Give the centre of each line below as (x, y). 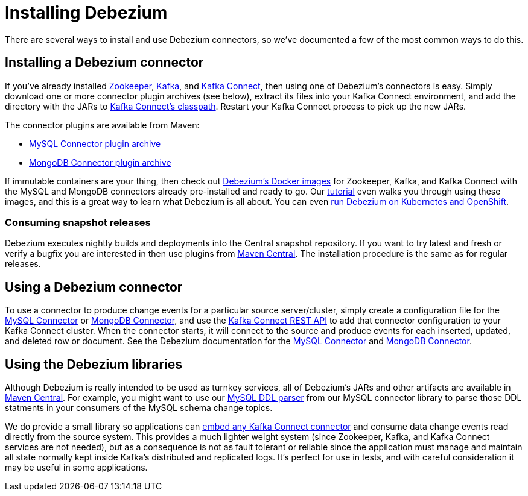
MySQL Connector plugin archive (95, 143)
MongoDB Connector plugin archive (100, 162)
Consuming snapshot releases (78, 222)
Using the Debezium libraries (94, 364)
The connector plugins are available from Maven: (102, 125)
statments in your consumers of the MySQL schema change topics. (139, 408)
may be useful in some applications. (76, 468)
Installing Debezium (86, 13)
